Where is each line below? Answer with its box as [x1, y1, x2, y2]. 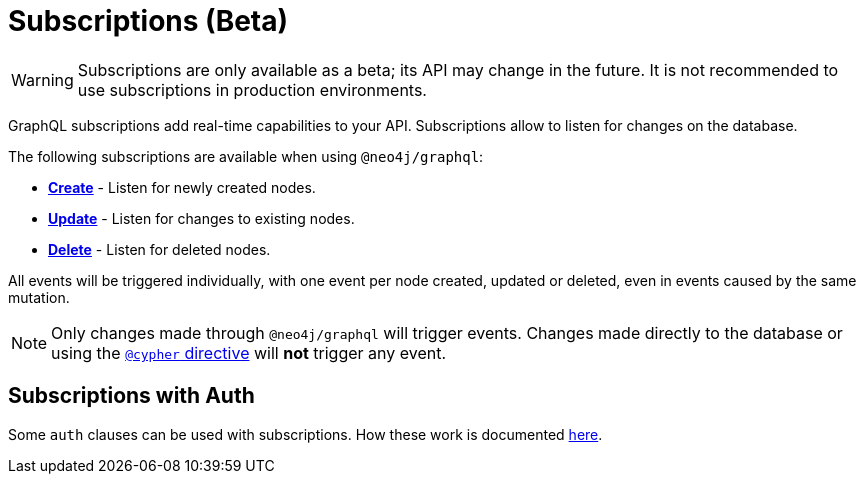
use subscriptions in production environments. [77, 79, 427, 100]
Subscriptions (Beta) [8, 4, 289, 38]
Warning [11, 69, 74, 90]
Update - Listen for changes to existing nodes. [48, 209, 355, 227]
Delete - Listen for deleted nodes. [48, 240, 271, 258]
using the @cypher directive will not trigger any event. [51, 342, 447, 363]
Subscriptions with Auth [8, 383, 255, 409]
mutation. [8, 288, 70, 306]
